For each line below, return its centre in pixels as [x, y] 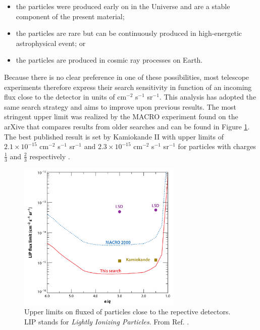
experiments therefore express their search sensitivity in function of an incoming [128, 87]
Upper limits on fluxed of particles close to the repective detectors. [127, 312]
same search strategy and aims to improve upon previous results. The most [120, 106]
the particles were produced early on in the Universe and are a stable [123, 6]
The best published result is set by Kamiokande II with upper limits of [114, 136]
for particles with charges [217, 146]
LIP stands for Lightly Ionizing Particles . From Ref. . [107, 321]
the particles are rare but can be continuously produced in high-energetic [129, 33]
